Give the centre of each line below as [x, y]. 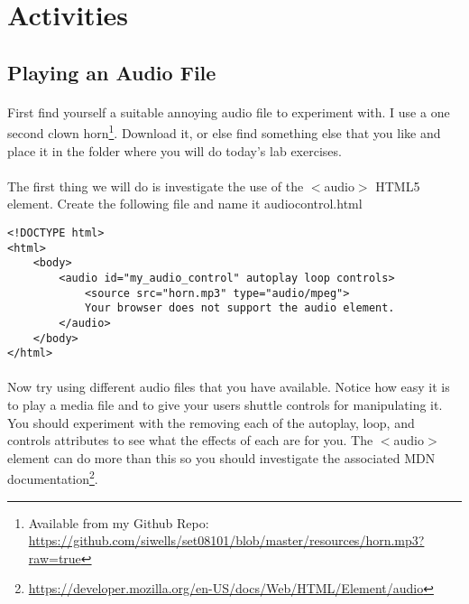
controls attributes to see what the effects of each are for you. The [190, 440]
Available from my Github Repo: [119, 522]
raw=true [55, 558]
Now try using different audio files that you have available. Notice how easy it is [229, 387]
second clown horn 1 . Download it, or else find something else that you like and [224, 131]
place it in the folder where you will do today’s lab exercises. [175, 150]
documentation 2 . [53, 478]
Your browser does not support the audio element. [239, 308]
